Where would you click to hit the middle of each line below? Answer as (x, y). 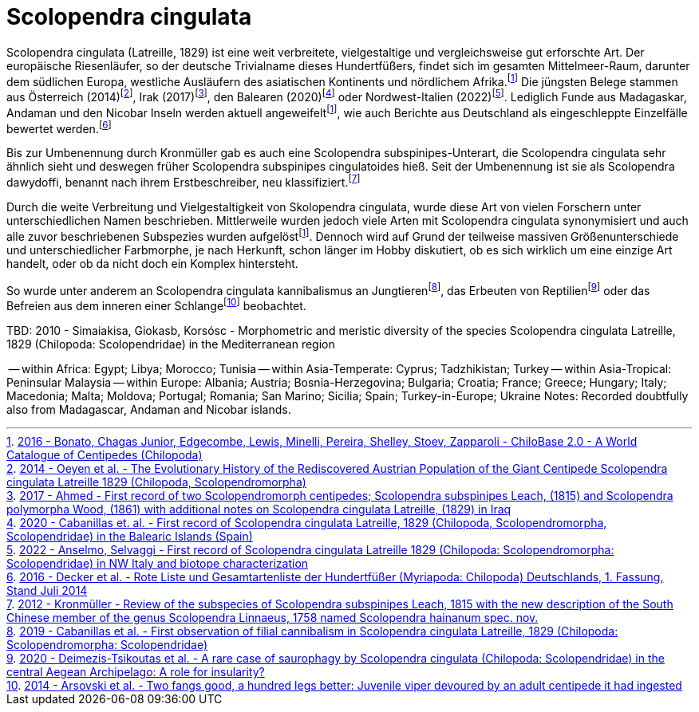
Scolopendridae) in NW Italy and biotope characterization (158, 563)
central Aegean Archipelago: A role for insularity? (136, 672)
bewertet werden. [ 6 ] (59, 127)
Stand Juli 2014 (47, 590)
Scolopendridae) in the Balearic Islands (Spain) (130, 536)
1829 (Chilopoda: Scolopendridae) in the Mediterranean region (171, 344)
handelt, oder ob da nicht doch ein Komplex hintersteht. (152, 263)
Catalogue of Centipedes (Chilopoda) (105, 455)
